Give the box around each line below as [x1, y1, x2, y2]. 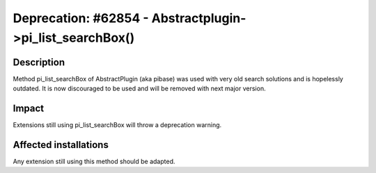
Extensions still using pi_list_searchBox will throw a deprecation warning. [13, 121, 222, 129]
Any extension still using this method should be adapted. [13, 157, 175, 166]
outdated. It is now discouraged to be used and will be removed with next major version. [13, 84, 266, 93]
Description [13, 56, 65, 68]
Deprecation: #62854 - [13, 10, 149, 26]
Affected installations [13, 139, 109, 151]
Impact [13, 103, 45, 115]
